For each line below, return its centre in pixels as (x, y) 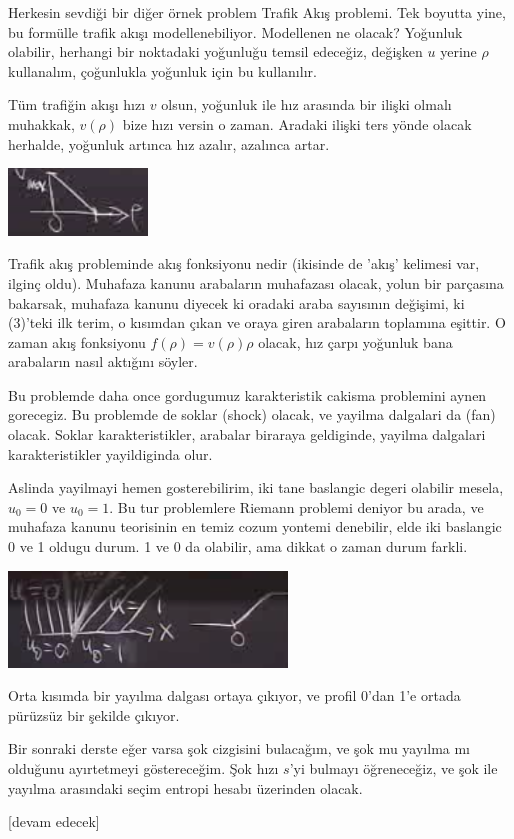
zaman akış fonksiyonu (77, 341)
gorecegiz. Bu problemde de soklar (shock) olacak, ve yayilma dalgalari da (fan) (252, 414)
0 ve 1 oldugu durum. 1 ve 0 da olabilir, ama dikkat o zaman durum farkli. (238, 546)
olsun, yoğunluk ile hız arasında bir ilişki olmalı (306, 104)
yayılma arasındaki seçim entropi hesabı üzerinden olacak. (185, 787)
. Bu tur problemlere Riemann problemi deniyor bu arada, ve (296, 506)
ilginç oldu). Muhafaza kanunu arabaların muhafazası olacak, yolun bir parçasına (256, 282)
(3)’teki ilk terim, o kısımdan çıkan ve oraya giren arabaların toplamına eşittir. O (257, 322)
